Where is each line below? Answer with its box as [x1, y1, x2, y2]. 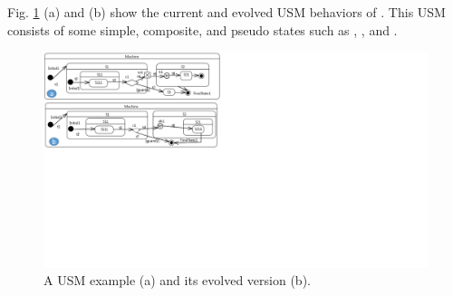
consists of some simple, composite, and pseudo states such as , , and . [7, 20, 398, 39]
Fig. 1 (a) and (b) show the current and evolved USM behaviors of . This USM [7, 3, 446, 21]
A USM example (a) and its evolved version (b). [43, 271, 311, 290]
